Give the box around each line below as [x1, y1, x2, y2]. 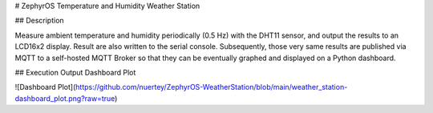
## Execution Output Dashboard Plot [14, 67, 136, 77]
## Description [14, 16, 64, 26]
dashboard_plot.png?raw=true [14, 93, 115, 103]
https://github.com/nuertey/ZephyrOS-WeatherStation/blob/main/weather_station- [75, 83, 348, 92]
